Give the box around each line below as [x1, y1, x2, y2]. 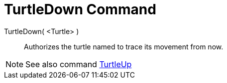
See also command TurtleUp [25, 59, 132, 69]
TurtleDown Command [4, 1, 156, 18]
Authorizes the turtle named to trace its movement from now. [24, 42, 224, 51]
